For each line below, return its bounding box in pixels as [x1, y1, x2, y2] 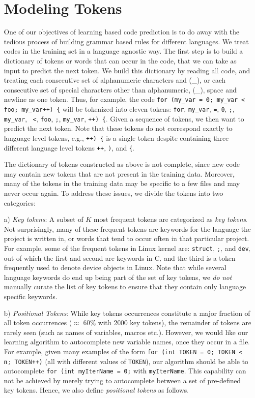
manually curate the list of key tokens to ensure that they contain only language [4, 281, 246, 292]
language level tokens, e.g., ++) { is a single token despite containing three [4, 132, 229, 143]
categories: [4, 197, 35, 208]
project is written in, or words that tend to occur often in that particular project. [4, 233, 249, 244]
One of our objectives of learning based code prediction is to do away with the [4, 27, 240, 37]
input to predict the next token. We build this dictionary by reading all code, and [4, 65, 250, 75]
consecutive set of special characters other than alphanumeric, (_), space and [4, 84, 237, 94]
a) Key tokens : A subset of [4, 214, 84, 224]
